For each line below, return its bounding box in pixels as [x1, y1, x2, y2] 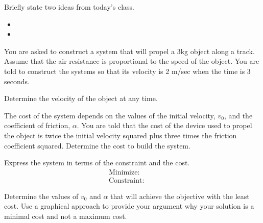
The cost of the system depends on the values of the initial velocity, [4, 110, 216, 120]
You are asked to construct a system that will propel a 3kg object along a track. [4, 45, 255, 56]
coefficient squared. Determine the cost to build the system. [4, 140, 190, 151]
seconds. [4, 76, 30, 86]
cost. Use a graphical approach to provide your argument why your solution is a [4, 201, 254, 211]
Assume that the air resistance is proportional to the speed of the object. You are [4, 56, 259, 66]
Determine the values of [4, 190, 79, 201]
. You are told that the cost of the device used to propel [77, 120, 252, 131]
